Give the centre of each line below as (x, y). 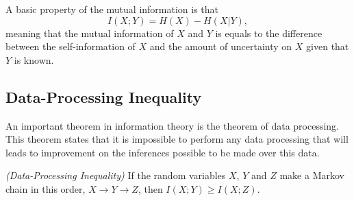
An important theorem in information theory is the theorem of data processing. (172, 125)
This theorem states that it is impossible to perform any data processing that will (177, 139)
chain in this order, (46, 188)
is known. (34, 59)
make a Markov (312, 175)
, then (150, 188)
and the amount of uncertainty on (221, 46)
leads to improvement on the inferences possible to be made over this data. (163, 152)
